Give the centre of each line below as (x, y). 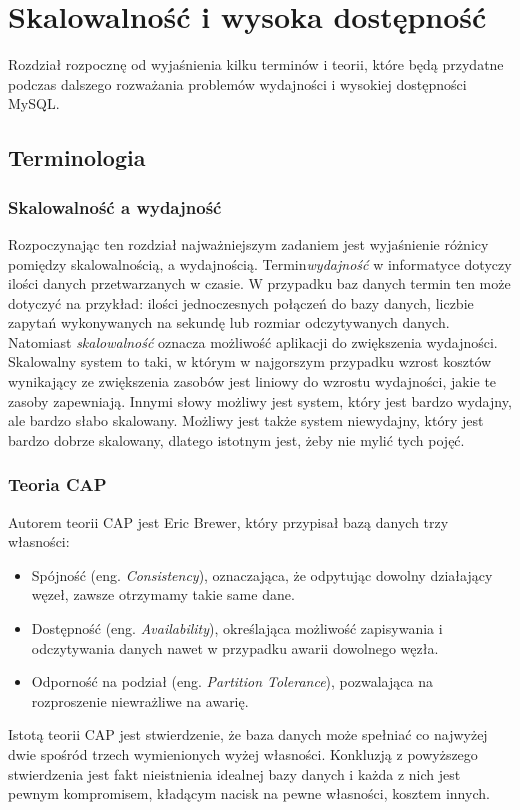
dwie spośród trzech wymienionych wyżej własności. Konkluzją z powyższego (243, 754)
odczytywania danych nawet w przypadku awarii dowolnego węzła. (235, 647)
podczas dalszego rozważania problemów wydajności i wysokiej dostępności (237, 83)
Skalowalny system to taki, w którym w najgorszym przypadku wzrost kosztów (250, 361)
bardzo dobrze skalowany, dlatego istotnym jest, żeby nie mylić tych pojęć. (236, 439)
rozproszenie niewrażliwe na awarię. (140, 700)
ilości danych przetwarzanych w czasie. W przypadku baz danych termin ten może (259, 283)
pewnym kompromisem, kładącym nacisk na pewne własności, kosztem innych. (249, 793)
